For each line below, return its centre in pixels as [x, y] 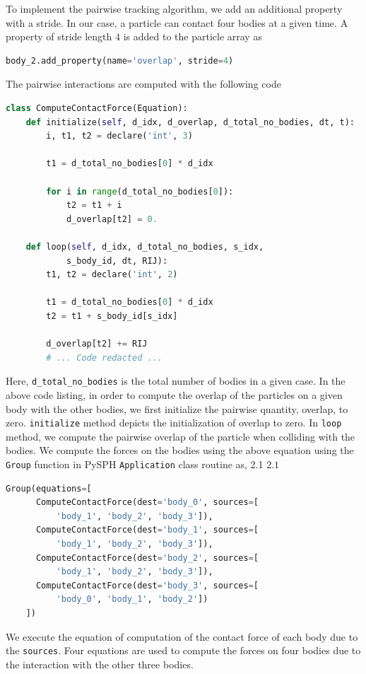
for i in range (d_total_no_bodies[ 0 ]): [140, 191]
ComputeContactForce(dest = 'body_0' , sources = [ [147, 502]
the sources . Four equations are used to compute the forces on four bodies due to [183, 650]
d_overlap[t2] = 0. [112, 219]
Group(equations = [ [49, 488]
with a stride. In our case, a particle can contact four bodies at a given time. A [177, 22]
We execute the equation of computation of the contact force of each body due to [182, 636]
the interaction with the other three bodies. [100, 664]
